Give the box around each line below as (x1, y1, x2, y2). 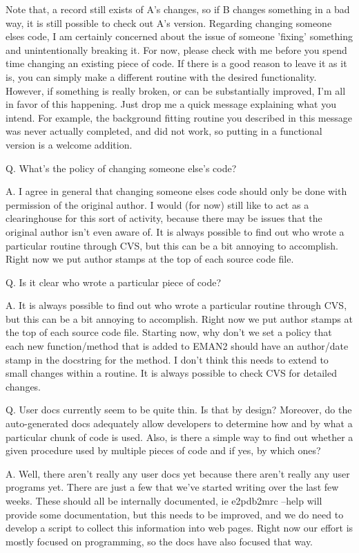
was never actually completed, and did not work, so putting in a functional (6, 124, 322, 138)
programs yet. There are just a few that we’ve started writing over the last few (6, 480, 339, 494)
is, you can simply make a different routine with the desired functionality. (6, 69, 317, 84)
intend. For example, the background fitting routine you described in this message (6, 110, 352, 124)
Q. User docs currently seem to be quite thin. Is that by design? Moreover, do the (6, 402, 352, 417)
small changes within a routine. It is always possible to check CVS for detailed (6, 366, 338, 380)
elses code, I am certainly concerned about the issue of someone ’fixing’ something (6, 29, 353, 44)
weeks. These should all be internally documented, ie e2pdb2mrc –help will (6, 494, 322, 507)
